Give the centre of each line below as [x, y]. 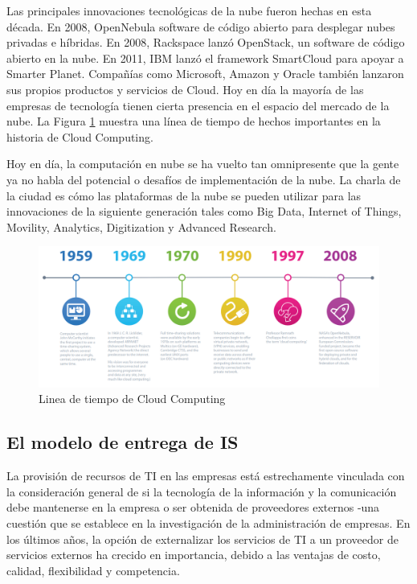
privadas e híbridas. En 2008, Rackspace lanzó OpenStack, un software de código [206, 42]
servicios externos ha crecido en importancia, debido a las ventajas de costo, [194, 555]
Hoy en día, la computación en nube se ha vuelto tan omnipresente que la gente [203, 164]
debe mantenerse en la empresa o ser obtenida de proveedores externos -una [193, 507]
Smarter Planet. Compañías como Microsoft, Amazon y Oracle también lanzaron [205, 74]
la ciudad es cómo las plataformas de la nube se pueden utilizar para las [184, 195]
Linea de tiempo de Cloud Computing [132, 399]
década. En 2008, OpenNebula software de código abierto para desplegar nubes [201, 26]
